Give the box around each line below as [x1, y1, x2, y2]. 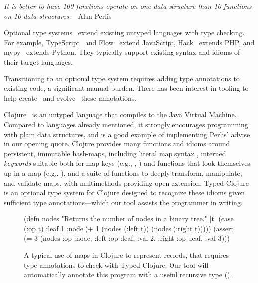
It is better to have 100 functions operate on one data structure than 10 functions [4, 1, 252, 11]
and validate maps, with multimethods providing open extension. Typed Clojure [4, 177, 249, 188]
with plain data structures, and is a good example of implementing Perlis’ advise [4, 129, 250, 139]
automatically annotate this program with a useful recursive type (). [24, 269, 232, 280]
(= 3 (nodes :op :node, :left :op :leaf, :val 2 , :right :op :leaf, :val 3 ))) [24, 233, 230, 243]
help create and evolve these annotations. [4, 92, 137, 103]
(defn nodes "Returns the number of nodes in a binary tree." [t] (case [24, 213, 234, 224]
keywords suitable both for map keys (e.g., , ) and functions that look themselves [4, 158, 250, 168]
